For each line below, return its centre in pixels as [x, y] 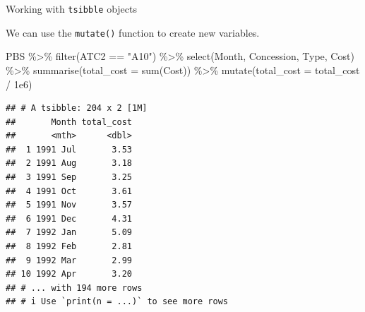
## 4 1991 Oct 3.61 [69, 191]
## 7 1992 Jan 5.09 [69, 233]
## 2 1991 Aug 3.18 [69, 163]
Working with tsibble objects [71, 8]
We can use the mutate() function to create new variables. [133, 32]
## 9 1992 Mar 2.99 [69, 260]
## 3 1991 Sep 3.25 [69, 178]
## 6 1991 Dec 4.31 [69, 218]
